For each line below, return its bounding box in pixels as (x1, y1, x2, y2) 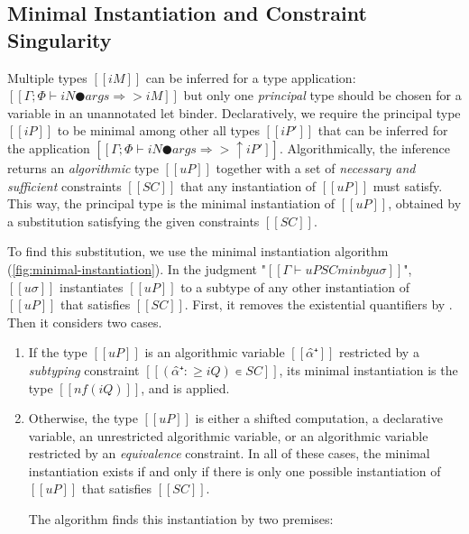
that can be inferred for (317, 121, 448, 140)
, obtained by (388, 194, 462, 213)
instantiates (59, 277, 124, 296)
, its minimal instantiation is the (279, 360, 458, 379)
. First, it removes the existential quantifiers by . (184, 295, 453, 314)
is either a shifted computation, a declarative (195, 409, 443, 428)
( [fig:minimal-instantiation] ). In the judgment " (7, 259, 266, 278)
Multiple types (7, 68, 87, 87)
